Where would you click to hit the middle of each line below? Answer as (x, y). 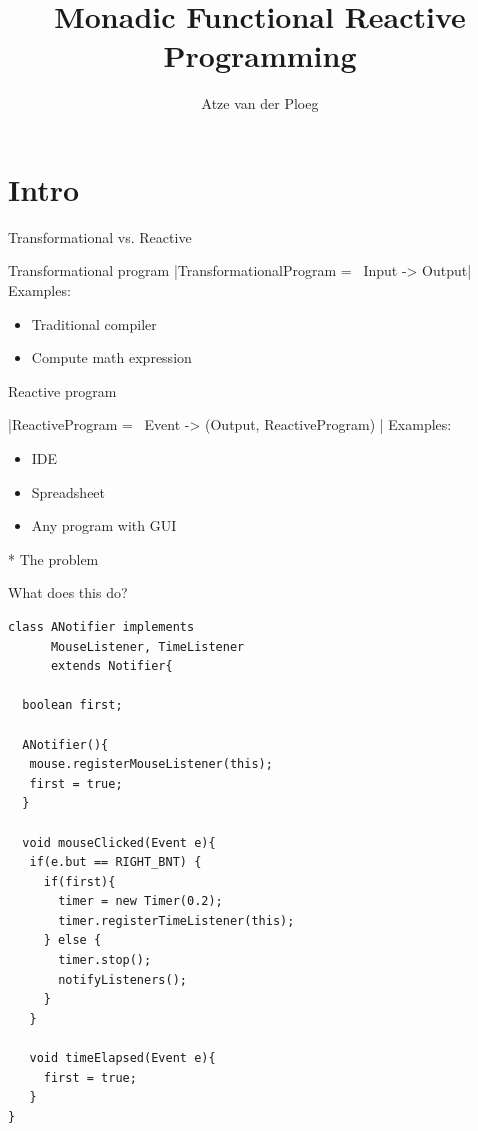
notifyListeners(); (122, 979)
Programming (260, 55)
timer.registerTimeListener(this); (176, 920)
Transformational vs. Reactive (100, 236)
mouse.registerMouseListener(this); (151, 764)
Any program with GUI (104, 525)
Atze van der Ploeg (260, 103)
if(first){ (79, 881)
